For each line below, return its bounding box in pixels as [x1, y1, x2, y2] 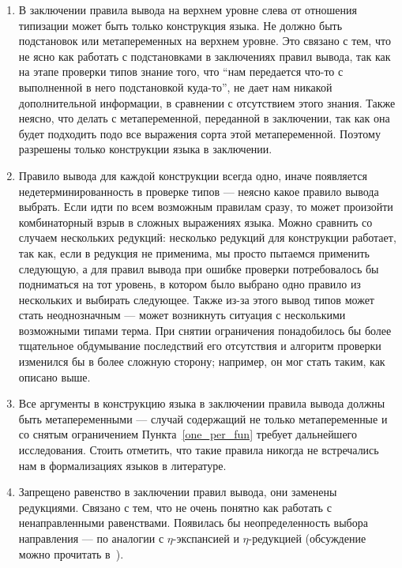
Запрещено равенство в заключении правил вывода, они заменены [18, 483, 337, 500]
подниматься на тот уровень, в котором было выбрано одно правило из [18, 276, 361, 292]
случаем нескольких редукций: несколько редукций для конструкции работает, [18, 229, 396, 246]
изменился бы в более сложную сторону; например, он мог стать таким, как [18, 353, 385, 370]
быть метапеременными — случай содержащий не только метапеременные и [18, 410, 388, 427]
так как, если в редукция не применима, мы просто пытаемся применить [18, 244, 370, 261]
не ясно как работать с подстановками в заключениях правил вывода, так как [18, 47, 391, 64]
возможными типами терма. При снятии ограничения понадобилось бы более [18, 322, 392, 338]
